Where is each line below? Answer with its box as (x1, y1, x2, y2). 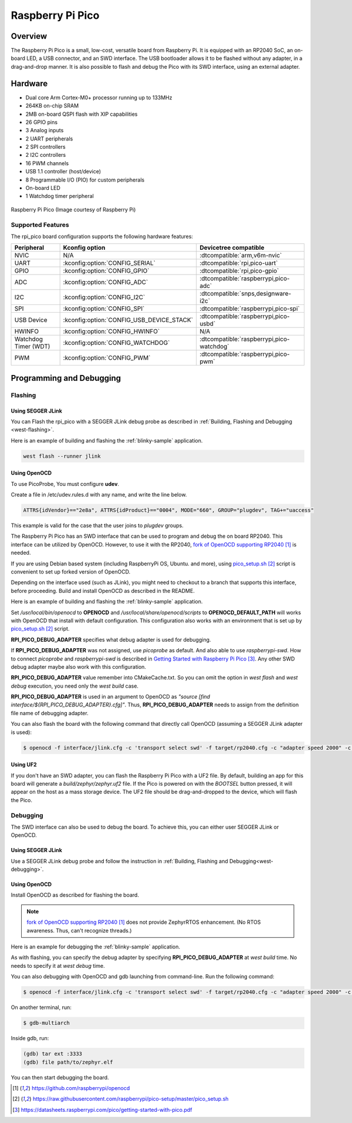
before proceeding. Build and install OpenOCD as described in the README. (11, 587, 195, 594)
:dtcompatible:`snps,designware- (199, 290, 292, 298)
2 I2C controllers (25, 152, 66, 159)
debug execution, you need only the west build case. (11, 682, 139, 689)
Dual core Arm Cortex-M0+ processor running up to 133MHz (25, 94, 172, 101)
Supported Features (11, 220, 70, 229)
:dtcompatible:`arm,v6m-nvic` (199, 252, 282, 260)
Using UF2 (11, 761, 38, 768)
